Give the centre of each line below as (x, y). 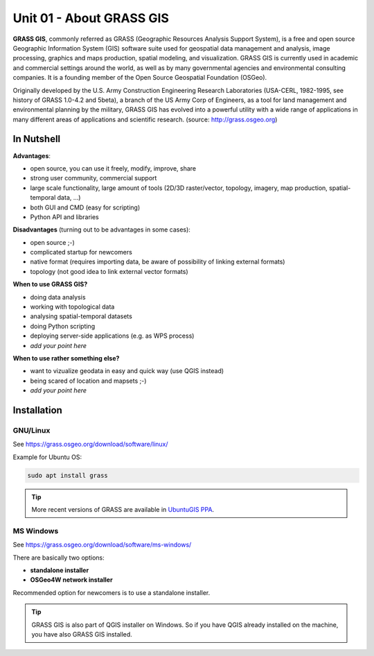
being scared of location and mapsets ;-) (88, 381)
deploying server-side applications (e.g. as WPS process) (112, 336)
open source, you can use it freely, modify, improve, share (113, 168)
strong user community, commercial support (93, 178)
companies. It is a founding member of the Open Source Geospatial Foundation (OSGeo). (140, 78)
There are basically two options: (59, 558)
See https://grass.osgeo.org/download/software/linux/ (91, 444)
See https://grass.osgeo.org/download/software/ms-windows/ (102, 545)
